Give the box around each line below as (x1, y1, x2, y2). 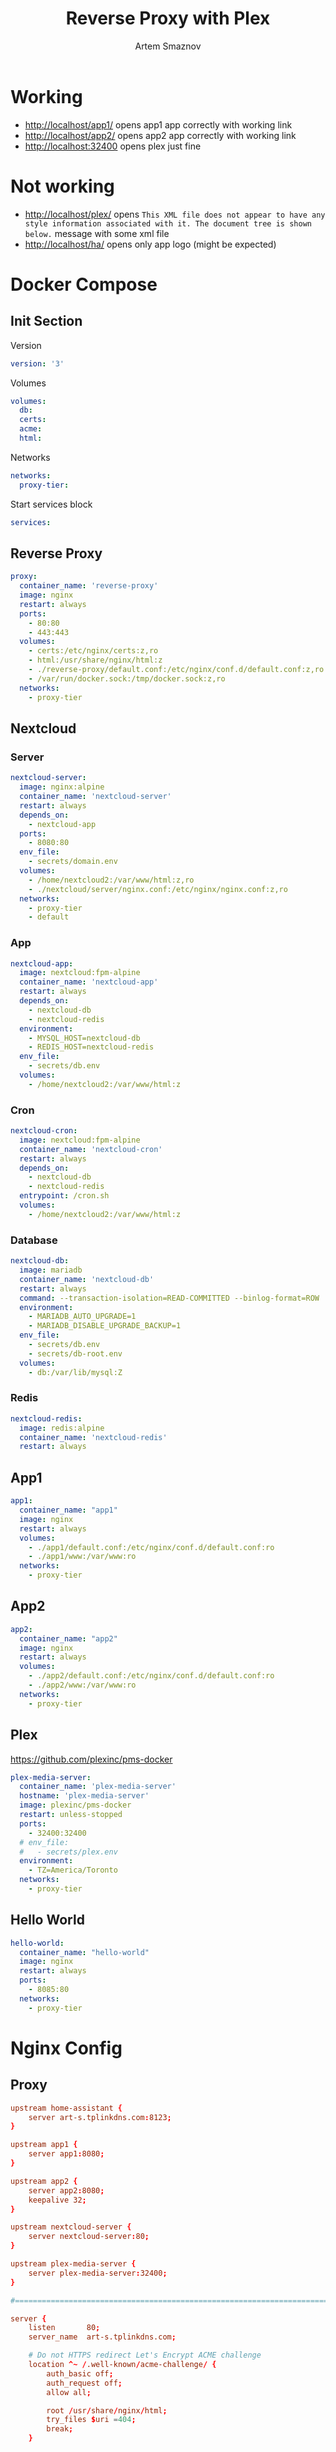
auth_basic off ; (46, 2368, 114, 2379)
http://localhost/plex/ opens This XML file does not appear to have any (24, 208, 326, 220)
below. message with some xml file (24, 227, 170, 239)
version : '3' (10, 358, 65, 369)
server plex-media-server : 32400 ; (28, 2268, 168, 2278)
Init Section (10, 313, 83, 330)
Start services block (10, 498, 93, 510)
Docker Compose (10, 273, 158, 296)
